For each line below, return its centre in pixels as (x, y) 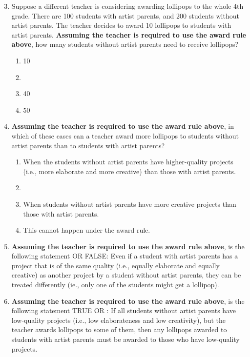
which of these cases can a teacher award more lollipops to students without (125, 135)
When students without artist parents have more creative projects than (130, 204)
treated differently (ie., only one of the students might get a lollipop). (115, 285)
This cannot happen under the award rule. (87, 230)
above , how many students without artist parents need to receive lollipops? (125, 44)
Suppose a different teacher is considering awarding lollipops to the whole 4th (127, 6)
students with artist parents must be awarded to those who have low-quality (125, 339)
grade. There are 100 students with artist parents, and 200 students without (125, 15)
